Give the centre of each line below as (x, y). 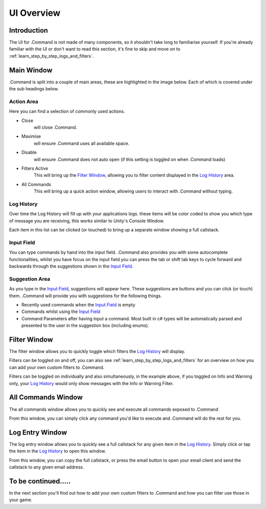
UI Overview (35, 13)
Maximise (31, 136)
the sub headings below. (34, 89)
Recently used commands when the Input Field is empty (78, 305)
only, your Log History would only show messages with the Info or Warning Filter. (91, 383)
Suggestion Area (30, 279)
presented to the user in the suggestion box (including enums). (85, 325)
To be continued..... (40, 481)
